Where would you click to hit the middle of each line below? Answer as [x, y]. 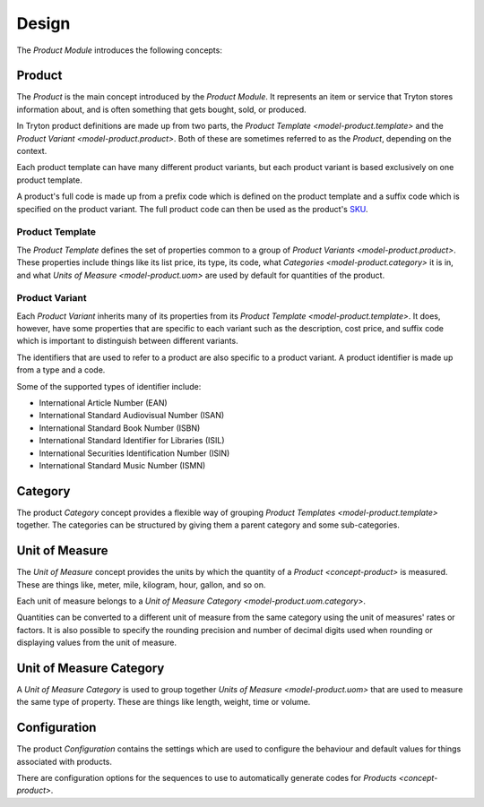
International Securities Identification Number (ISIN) [134, 453]
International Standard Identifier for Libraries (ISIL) [132, 441]
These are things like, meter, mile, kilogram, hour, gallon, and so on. [141, 584]
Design [43, 23]
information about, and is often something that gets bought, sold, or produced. [161, 109]
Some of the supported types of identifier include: [109, 386]
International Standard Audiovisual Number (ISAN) [132, 416]
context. [32, 151]
